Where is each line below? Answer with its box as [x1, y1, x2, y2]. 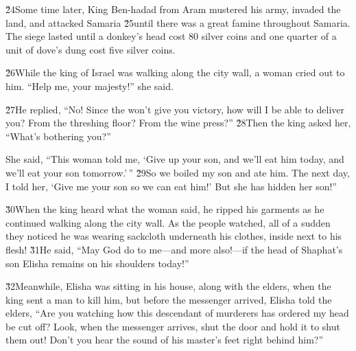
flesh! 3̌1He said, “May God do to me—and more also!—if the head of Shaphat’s [5, 242, 343, 256]
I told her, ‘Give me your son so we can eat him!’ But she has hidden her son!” [5, 179, 337, 193]
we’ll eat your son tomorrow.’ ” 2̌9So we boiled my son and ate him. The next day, [5, 165, 350, 179]
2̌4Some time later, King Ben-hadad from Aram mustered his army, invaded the [5, 2, 341, 16]
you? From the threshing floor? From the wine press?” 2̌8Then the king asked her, [5, 115, 351, 130]
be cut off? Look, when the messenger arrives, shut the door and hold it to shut [5, 319, 340, 333]
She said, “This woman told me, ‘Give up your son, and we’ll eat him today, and [5, 152, 344, 166]
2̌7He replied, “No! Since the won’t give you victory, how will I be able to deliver [5, 102, 344, 116]
